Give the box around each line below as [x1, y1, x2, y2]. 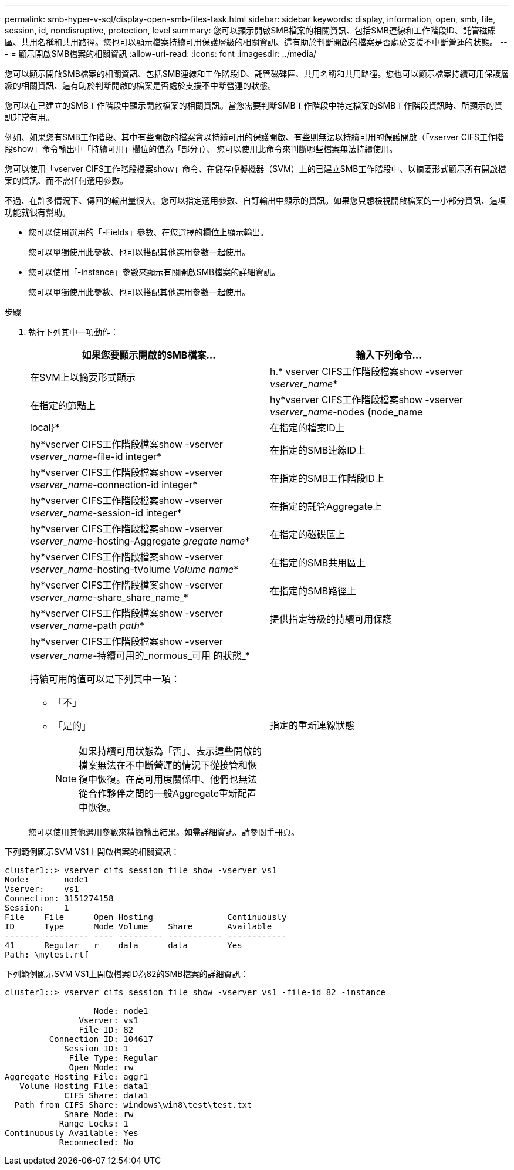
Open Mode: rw [69, 1063, 134, 1072]
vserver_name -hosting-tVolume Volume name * [30, 563, 239, 575]
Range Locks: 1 [59, 1119, 128, 1128]
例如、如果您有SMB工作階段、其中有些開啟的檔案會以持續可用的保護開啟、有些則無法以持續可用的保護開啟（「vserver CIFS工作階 [5, 132, 504, 142]
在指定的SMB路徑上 [270, 585, 357, 597]
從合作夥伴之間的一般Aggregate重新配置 [79, 787, 257, 799]
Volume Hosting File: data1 [19, 1081, 148, 1091]
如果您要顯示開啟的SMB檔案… [82, 349, 216, 361]
